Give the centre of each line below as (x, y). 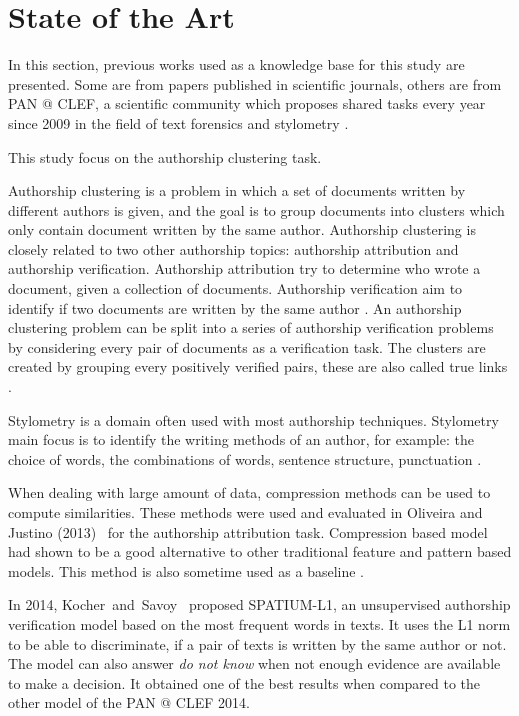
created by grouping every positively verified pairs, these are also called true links (258, 366)
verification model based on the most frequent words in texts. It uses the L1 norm (259, 623)
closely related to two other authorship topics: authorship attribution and (233, 248)
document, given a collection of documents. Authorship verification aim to (235, 288)
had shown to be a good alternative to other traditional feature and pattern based (260, 551)
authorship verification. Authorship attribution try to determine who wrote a (244, 268)
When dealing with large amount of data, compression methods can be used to (249, 492)
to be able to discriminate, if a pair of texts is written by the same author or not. (257, 643)
